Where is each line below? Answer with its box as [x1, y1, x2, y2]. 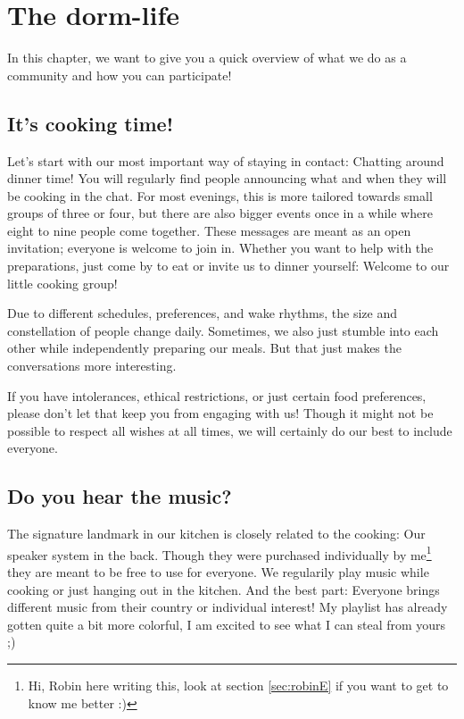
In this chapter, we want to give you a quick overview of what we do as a [7, 48, 407, 67]
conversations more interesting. [7, 356, 177, 375]
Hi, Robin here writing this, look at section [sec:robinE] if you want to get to [28, 676, 449, 695]
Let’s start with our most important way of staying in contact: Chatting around [7, 151, 444, 170]
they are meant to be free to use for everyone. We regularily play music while [7, 563, 429, 581]
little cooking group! [7, 273, 118, 292]
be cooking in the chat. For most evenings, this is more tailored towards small [7, 186, 433, 205]
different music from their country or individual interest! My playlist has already [7, 598, 448, 616]
